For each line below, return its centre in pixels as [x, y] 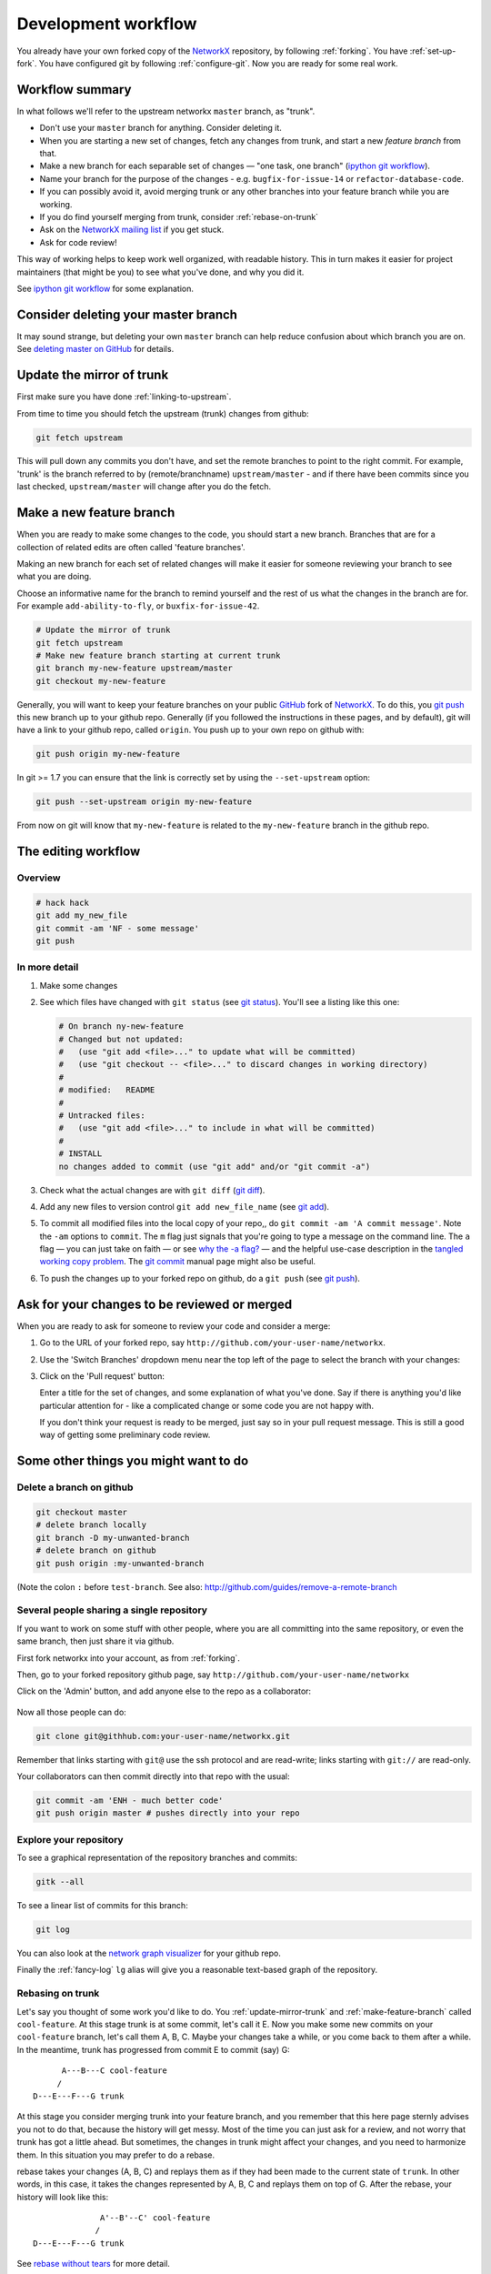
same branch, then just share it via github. [95, 1641]
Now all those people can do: [71, 1712]
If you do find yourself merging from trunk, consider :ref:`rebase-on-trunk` [179, 216]
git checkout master [81, 1513]
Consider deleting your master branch [127, 314]
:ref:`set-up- [433, 51]
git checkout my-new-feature [101, 681]
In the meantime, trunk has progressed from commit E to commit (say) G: [153, 2049]
